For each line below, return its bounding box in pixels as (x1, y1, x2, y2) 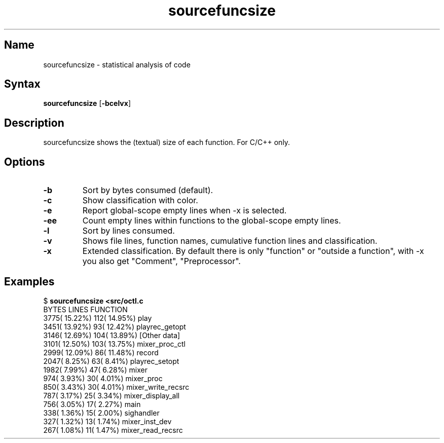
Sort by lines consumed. (82, 226, 175, 236)
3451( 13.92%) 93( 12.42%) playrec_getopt (43, 322, 186, 331)
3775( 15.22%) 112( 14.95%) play (43, 313, 152, 322)
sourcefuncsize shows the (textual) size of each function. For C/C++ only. (43, 138, 290, 147)
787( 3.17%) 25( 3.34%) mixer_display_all (43, 391, 180, 400)
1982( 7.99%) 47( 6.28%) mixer (43, 365, 147, 374)
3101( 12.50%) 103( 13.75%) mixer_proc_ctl (43, 339, 186, 348)
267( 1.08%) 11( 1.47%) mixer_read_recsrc (43, 425, 183, 434)
